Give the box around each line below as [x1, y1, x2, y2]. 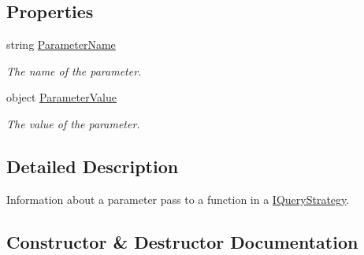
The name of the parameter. [6, 62, 142, 79]
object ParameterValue [6, 89, 117, 105]
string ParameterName [6, 36, 116, 53]
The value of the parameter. [6, 115, 140, 131]
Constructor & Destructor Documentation [6, 229, 358, 253]
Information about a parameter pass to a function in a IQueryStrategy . [6, 190, 350, 207]
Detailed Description [6, 153, 179, 178]
